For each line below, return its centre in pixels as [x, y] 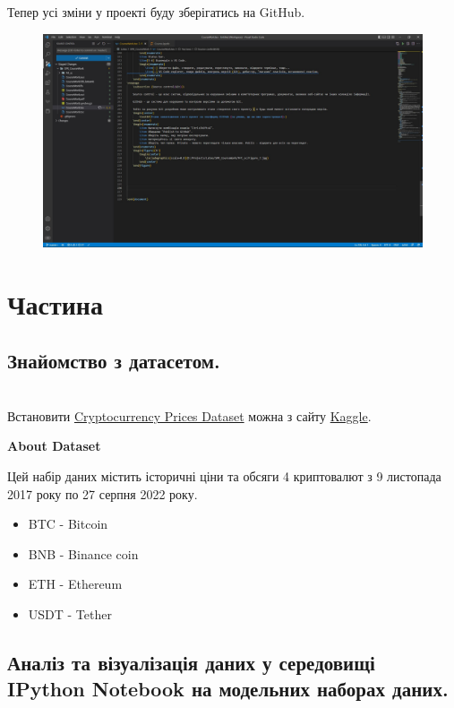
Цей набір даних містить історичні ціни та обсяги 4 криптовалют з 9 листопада [224, 476]
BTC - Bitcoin [68, 524]
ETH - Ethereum [75, 584]
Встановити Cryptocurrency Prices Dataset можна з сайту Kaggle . [189, 415]
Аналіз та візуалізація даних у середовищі [191, 662]
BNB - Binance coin [83, 553]
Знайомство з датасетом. [114, 361]
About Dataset [54, 446]
